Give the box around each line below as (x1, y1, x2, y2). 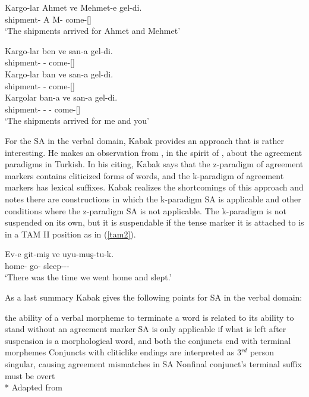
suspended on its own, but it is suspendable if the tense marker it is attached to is (5, 216, 304, 229)
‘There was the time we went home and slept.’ (5, 271, 172, 283)
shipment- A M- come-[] (5, 12, 92, 25)
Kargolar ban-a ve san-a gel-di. (5, 91, 118, 104)
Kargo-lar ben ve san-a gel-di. (5, 44, 113, 57)
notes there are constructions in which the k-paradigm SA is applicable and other (5, 192, 301, 205)
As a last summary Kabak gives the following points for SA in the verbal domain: (5, 291, 302, 304)
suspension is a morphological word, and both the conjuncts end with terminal (5, 334, 291, 346)
